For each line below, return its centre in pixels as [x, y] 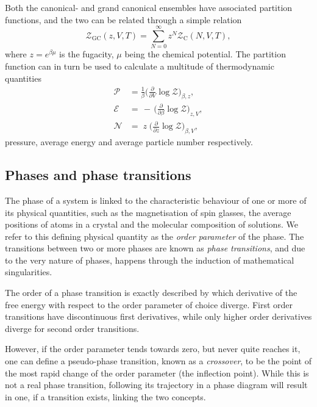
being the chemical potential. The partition [205, 54]
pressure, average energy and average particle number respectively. [129, 142]
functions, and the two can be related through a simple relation [123, 19]
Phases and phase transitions [98, 175]
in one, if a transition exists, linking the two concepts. [105, 396]
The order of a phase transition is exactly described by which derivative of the [151, 293]
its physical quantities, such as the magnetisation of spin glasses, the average [148, 212]
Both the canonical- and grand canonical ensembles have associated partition [149, 7]
